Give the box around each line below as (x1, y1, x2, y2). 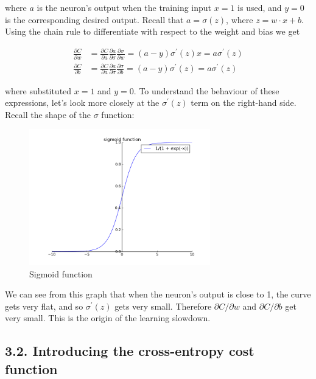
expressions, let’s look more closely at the (5, 96, 160, 109)
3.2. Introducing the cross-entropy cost (5, 341, 255, 360)
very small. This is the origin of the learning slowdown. (5, 311, 211, 324)
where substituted (5, 84, 72, 97)
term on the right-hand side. (191, 96, 297, 109)
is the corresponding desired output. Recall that (5, 13, 184, 26)
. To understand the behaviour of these (133, 84, 279, 97)
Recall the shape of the (5, 108, 91, 120)
